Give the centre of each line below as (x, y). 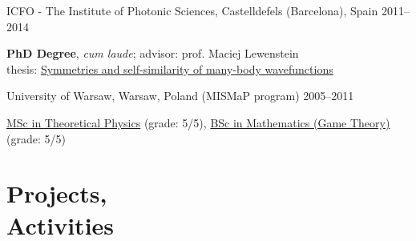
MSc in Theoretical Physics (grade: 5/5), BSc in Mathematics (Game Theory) (198, 122)
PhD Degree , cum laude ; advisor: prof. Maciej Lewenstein (153, 53)
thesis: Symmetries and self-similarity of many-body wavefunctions (170, 68)
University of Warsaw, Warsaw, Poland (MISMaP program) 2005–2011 (180, 96)
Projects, (57, 193)
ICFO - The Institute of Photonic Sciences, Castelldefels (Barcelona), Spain (192, 10)
